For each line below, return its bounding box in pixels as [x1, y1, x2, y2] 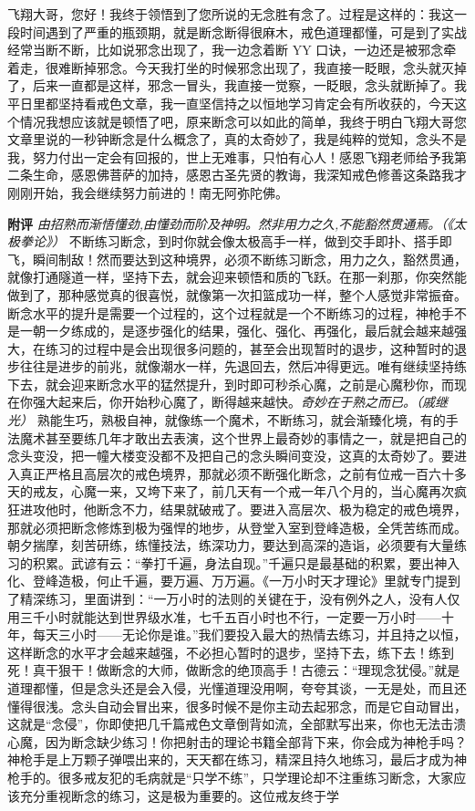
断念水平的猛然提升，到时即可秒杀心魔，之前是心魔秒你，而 [96, 374, 454, 393]
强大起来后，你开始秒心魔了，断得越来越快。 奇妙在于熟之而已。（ [32, 392, 422, 411]
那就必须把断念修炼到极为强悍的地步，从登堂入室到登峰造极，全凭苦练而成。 [7, 517, 467, 536]
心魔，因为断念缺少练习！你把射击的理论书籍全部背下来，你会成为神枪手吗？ [7, 732, 467, 751]
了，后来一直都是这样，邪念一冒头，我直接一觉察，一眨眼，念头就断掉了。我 [7, 76, 467, 95]
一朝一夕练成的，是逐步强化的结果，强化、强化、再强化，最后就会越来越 [19, 321, 454, 340]
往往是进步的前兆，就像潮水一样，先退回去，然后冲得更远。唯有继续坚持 [19, 357, 454, 376]
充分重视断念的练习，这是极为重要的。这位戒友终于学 [19, 785, 339, 805]
